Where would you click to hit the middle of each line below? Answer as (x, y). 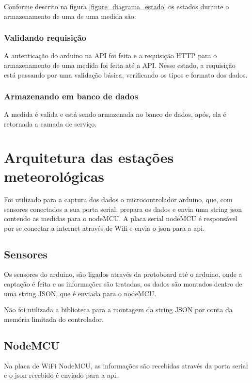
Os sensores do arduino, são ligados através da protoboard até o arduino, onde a (123, 274)
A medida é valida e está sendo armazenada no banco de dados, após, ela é (115, 114)
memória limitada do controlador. (54, 319)
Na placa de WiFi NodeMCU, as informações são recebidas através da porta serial (126, 365)
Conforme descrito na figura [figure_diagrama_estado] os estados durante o (117, 6)
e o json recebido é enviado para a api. (61, 375)
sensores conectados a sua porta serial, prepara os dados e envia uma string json (123, 209)
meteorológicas (54, 176)
